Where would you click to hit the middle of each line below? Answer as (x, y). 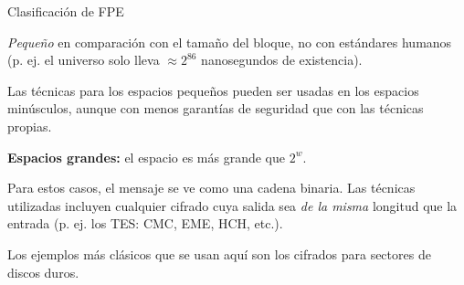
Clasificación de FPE (66, 11)
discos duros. (43, 272)
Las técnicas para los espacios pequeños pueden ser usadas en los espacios (213, 90)
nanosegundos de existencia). (282, 60)
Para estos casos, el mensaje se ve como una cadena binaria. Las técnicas (211, 188)
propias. (30, 126)
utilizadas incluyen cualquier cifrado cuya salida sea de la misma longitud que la (232, 205)
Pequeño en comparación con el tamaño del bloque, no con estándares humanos (230, 42)
